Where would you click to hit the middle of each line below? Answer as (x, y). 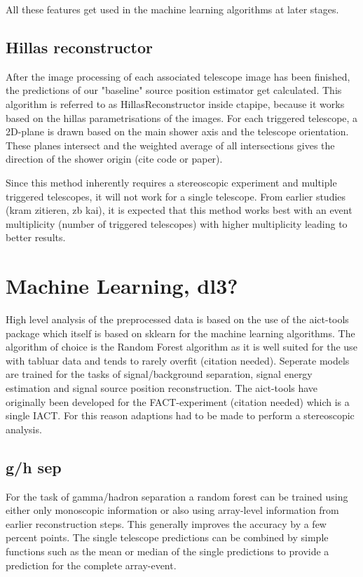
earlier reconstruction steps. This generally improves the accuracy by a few (166, 523)
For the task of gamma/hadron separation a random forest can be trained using (177, 496)
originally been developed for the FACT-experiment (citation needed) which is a (178, 401)
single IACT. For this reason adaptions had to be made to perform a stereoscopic (180, 415)
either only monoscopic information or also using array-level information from (172, 510)
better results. (36, 237)
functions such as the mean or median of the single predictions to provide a (167, 551)
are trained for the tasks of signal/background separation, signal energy (159, 374)
